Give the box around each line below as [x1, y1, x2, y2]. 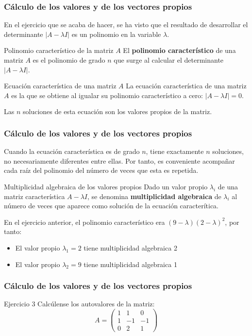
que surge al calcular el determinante [114, 55, 224, 65]
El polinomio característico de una [123, 45, 236, 55]
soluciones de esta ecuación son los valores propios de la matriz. [23, 106, 212, 117]
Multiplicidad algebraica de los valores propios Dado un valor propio [4, 181, 208, 191]
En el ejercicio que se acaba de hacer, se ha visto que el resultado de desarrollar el [4, 19, 248, 30]
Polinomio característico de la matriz [4, 45, 114, 55]
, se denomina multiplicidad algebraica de [87, 191, 221, 201]
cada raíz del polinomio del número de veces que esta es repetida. [4, 165, 199, 175]
